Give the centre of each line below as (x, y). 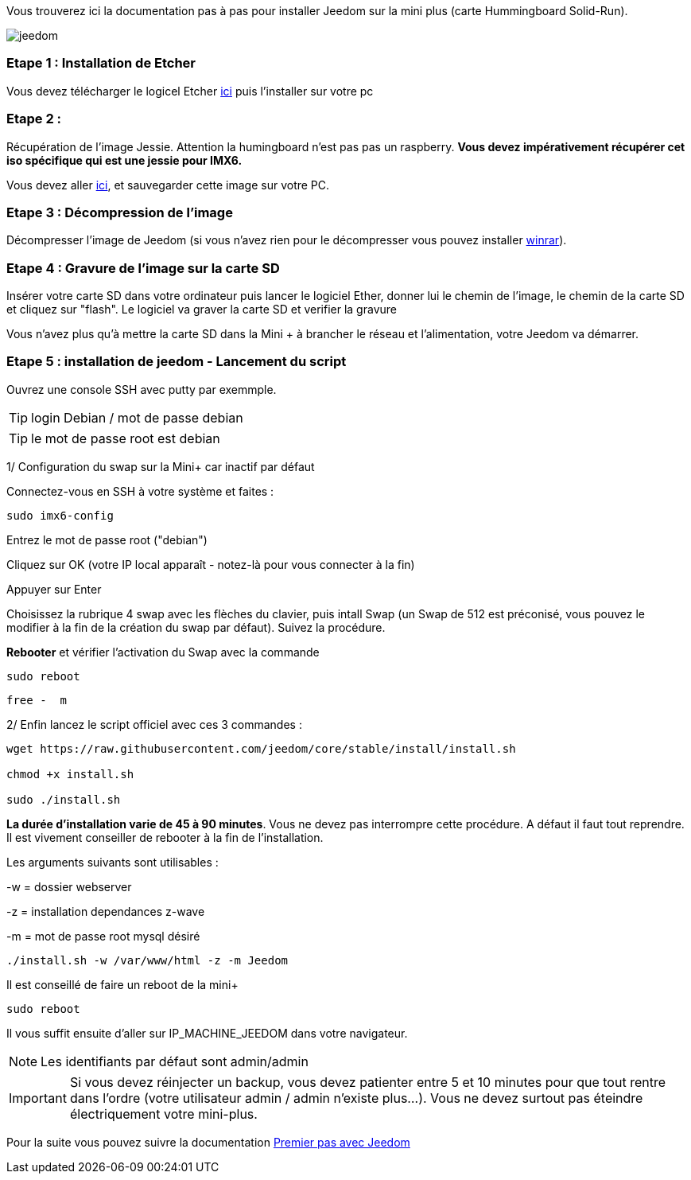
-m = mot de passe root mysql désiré (103, 936)
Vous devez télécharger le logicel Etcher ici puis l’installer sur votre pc (190, 91)
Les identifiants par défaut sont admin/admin (175, 1061)
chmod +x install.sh (70, 774)
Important (38, 1098)
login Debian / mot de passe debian (137, 417)
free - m (37, 700)
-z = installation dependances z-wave (106, 911)
